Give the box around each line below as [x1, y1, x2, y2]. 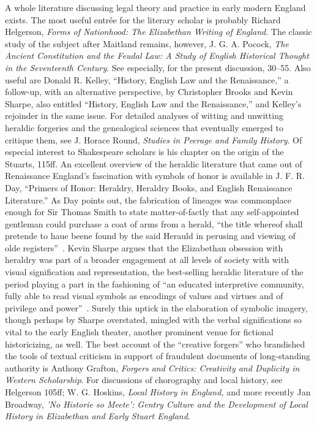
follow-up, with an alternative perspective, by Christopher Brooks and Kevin [5, 85, 293, 98]
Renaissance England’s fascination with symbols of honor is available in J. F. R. [5, 169, 305, 182]
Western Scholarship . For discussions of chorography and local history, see [5, 373, 283, 386]
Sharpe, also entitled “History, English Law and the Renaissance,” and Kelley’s [5, 97, 302, 110]
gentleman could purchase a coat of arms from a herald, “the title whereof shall [5, 217, 303, 230]
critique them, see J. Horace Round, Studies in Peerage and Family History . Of [5, 133, 302, 146]
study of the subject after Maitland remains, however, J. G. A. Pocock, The [5, 37, 289, 50]
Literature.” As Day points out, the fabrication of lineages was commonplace [5, 193, 291, 206]
